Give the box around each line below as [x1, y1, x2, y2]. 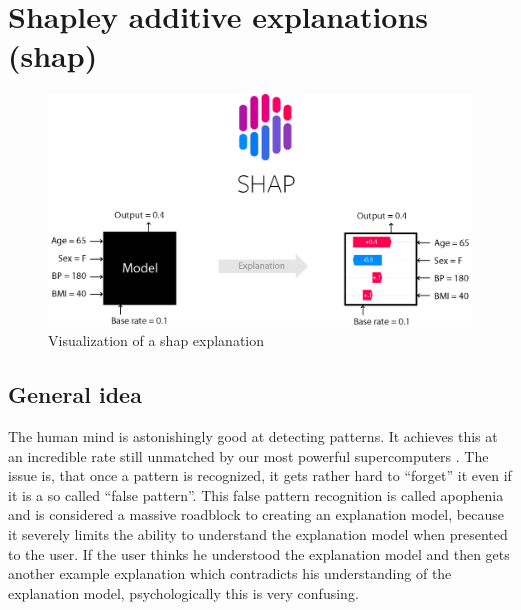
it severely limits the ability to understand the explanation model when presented [8, 523, 508, 544]
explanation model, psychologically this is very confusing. [8, 582, 359, 603]
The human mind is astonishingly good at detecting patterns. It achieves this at [8, 425, 498, 446]
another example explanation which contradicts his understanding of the [8, 563, 452, 584]
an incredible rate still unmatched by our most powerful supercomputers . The [8, 445, 489, 466]
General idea [8, 379, 142, 410]
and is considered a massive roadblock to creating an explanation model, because [8, 504, 504, 525]
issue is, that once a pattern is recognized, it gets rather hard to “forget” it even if [8, 465, 512, 486]
